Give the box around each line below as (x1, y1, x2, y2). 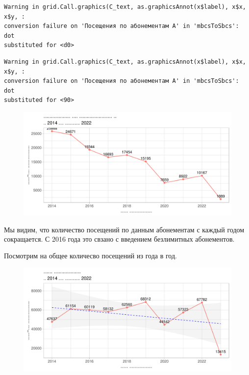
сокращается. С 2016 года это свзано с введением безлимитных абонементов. (4, 234, 235, 244)
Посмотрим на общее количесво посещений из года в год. (4, 250, 177, 260)
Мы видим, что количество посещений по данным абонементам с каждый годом (4, 224, 245, 234)
